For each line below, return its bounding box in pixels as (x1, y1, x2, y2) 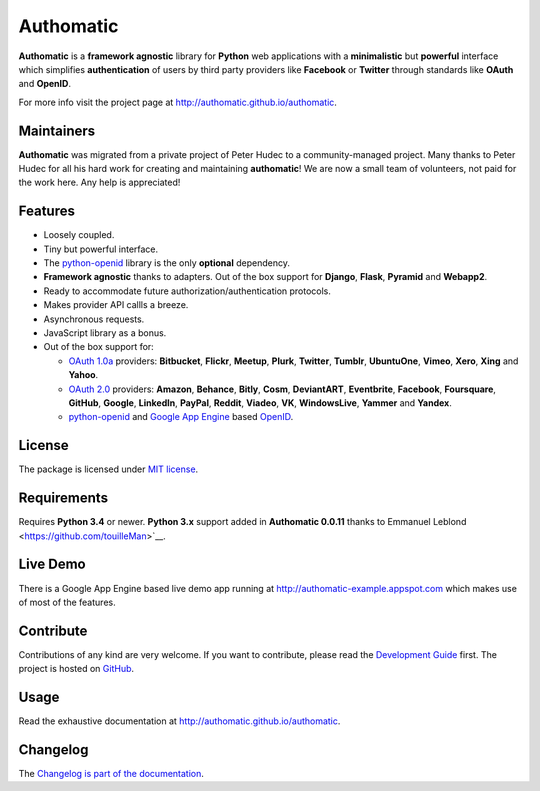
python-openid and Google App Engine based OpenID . (68, 411, 294, 423)
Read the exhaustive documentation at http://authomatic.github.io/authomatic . (18, 715, 341, 727)
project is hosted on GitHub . (18, 663, 135, 675)
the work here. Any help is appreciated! (18, 176, 181, 189)
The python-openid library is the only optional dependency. (43, 257, 290, 269)
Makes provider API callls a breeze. (43, 299, 189, 311)
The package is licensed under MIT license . (18, 463, 199, 475)
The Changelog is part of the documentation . (18, 768, 205, 779)
